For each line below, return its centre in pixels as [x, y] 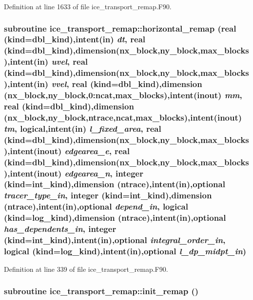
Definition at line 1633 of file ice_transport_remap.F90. [88, 6]
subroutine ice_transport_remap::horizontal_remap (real [120, 28]
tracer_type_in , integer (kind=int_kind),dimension [108, 195]
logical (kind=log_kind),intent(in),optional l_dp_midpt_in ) [125, 251]
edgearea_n [87, 173]
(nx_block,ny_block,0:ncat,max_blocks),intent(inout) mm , [123, 95]
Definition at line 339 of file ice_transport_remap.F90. [86, 269]
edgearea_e [87, 150]
